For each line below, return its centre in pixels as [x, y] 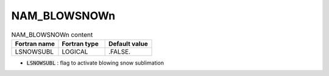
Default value [129, 43]
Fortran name [35, 43]
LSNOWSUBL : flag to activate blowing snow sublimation [95, 63]
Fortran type [80, 43]
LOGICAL [75, 51]
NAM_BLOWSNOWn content [52, 34]
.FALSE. [120, 51]
